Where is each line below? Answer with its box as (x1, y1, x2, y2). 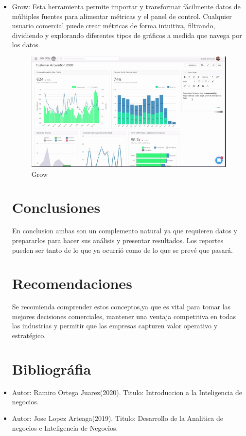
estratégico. (12, 330, 46, 341)
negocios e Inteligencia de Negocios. (12, 422, 118, 433)
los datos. (12, 39, 40, 50)
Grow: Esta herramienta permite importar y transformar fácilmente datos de (12, 1, 241, 11)
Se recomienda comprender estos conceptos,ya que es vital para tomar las (12, 302, 231, 312)
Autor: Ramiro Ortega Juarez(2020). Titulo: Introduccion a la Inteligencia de (12, 387, 242, 397)
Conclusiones (12, 197, 101, 217)
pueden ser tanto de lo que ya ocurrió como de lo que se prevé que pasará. (12, 245, 233, 255)
